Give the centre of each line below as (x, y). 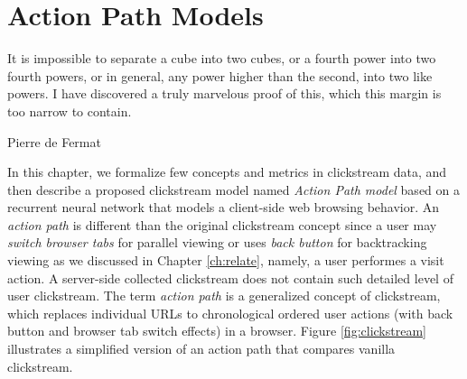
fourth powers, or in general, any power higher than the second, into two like (220, 75)
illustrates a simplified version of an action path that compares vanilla (201, 349)
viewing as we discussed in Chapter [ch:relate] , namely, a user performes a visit (226, 260)
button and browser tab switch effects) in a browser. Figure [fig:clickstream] (217, 331)
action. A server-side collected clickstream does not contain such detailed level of (230, 277)
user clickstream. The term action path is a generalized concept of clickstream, (224, 296)
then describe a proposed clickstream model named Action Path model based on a (233, 189)
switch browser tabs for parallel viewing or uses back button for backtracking (217, 242)
